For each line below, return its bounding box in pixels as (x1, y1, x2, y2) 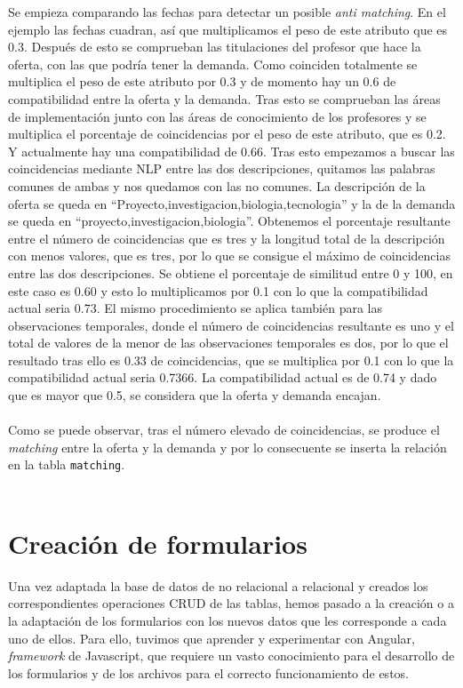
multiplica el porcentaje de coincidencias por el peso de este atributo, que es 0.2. (8, 124, 446, 143)
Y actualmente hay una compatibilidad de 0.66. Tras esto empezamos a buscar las (8, 141, 455, 160)
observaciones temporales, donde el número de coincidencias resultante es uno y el (8, 316, 454, 334)
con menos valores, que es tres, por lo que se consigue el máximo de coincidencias (8, 246, 451, 265)
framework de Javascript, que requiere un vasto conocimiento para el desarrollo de (8, 646, 455, 665)
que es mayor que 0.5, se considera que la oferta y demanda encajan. (8, 386, 381, 404)
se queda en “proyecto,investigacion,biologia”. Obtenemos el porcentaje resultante (8, 212, 451, 230)
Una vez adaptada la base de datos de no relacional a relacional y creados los (8, 576, 428, 595)
